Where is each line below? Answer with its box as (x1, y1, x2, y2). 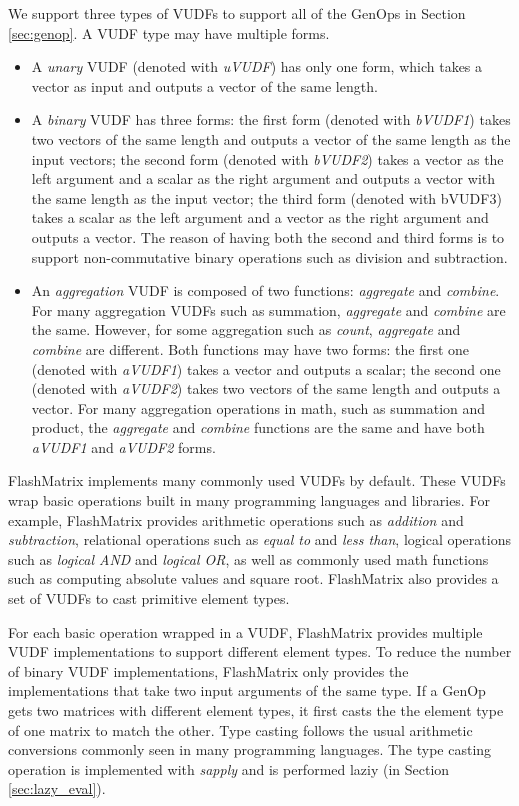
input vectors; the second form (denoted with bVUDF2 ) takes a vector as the (31, 148, 504, 169)
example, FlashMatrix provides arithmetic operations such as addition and (8, 509, 464, 530)
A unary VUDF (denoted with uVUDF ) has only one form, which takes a (31, 56, 483, 77)
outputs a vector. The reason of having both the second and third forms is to (31, 226, 505, 247)
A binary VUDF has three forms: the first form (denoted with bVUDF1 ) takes (31, 109, 511, 130)
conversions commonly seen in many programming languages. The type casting (8, 739, 492, 760)
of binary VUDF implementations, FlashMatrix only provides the (8, 660, 409, 681)
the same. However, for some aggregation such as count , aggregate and (31, 319, 461, 340)
